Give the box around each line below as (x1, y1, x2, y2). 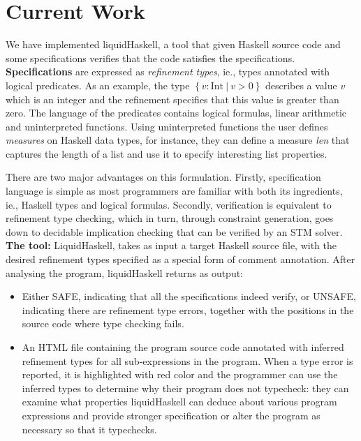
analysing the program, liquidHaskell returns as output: (6, 265, 244, 280)
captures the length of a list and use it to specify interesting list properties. (6, 146, 327, 160)
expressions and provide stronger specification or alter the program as (22, 408, 321, 422)
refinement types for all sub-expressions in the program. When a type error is (22, 353, 353, 368)
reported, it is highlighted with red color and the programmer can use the (22, 367, 338, 382)
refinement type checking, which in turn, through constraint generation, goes (6, 211, 334, 225)
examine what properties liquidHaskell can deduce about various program (22, 394, 337, 409)
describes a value (265, 77, 337, 92)
